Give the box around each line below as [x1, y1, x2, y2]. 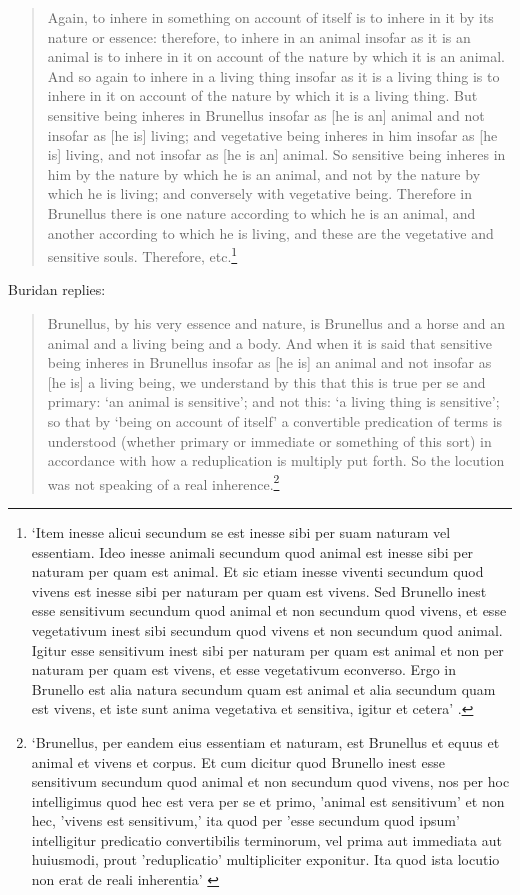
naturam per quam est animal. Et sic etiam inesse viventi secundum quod [31, 561, 484, 582]
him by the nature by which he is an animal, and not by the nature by [47, 163, 481, 184]
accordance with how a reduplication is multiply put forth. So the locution [47, 450, 505, 471]
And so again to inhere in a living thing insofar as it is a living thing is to [47, 65, 500, 86]
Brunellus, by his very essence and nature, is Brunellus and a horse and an [47, 312, 506, 333]
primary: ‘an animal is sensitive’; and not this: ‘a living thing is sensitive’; [47, 391, 500, 412]
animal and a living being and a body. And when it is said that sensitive [47, 332, 492, 353]
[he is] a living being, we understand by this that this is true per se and [47, 371, 486, 392]
